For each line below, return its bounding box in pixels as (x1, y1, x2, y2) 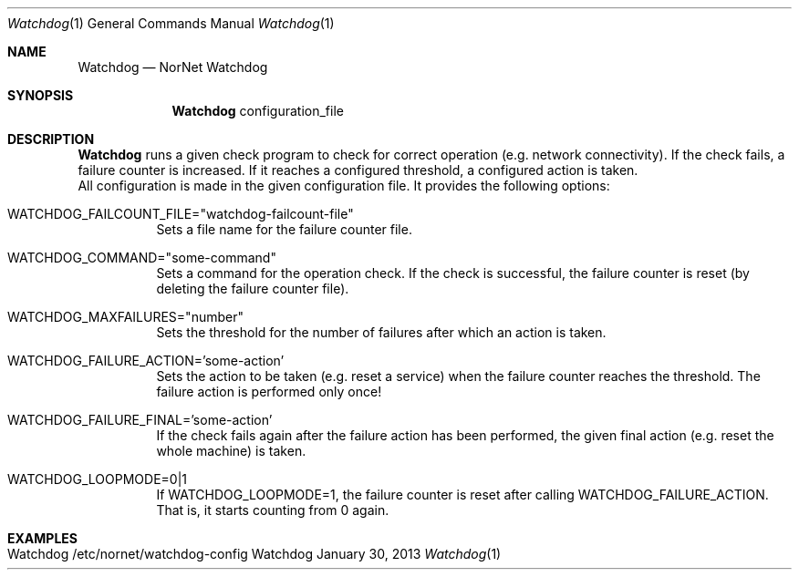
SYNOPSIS (7, 88, 74, 103)
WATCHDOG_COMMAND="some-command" (7, 250, 276, 265)
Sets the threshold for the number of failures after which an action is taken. (156, 325, 607, 340)
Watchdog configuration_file (171, 103, 344, 118)
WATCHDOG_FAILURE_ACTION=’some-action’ (7, 353, 285, 368)
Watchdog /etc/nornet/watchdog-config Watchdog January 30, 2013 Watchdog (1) (7, 546, 502, 562)
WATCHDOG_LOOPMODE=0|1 (7, 471, 188, 487)
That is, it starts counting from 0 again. (156, 502, 389, 518)
